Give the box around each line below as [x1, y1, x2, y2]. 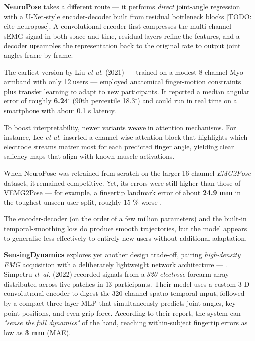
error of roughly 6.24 [4, 96, 68, 106]
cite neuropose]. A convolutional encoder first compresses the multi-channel [4, 21, 231, 31]
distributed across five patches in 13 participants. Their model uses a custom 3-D [4, 278, 250, 289]
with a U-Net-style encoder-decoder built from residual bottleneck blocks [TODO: [4, 11, 252, 21]
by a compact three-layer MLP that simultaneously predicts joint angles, [4, 298, 223, 308]
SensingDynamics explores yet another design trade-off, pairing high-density [4, 249, 241, 260]
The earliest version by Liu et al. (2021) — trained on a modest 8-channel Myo [4, 66, 243, 77]
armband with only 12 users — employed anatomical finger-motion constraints [4, 76, 241, 87]
